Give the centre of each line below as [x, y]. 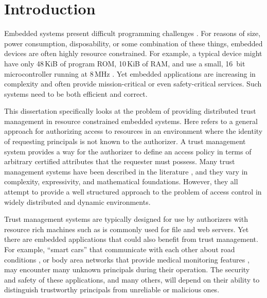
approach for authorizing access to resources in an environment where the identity [133, 131]
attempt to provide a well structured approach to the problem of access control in [133, 192]
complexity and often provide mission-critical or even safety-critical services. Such [133, 84]
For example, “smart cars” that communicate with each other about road [120, 249]
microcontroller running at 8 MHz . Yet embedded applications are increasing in [130, 73]
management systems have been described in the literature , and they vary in [126, 171]
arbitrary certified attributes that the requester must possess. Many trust [120, 161]
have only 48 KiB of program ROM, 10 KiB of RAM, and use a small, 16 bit [125, 63]
